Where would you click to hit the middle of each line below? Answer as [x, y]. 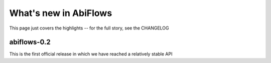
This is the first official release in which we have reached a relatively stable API [91, 54]
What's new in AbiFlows [61, 13]
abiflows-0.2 [30, 42]
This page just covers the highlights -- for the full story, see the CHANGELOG [89, 28]
